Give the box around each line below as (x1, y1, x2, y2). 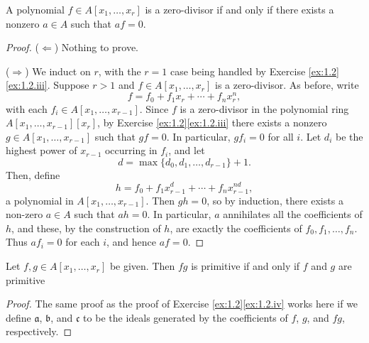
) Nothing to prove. (54, 40, 139, 55)
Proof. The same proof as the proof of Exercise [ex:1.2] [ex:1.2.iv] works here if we (6, 296, 358, 311)
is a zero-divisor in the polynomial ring (180, 101, 349, 116)
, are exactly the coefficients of (170, 220, 302, 235)
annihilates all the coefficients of (223, 207, 363, 222)
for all (268, 129, 294, 143)
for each (65, 234, 100, 249)
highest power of (6, 143, 77, 158)
